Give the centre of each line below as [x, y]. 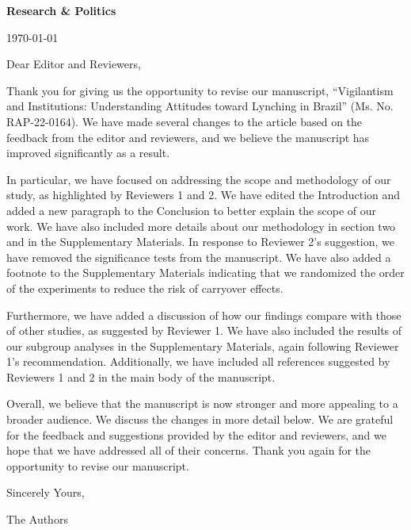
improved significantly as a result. [88, 153]
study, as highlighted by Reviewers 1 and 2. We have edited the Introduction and [204, 195]
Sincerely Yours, [46, 492]
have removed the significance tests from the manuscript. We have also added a [199, 257]
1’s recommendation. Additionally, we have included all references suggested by [198, 361]
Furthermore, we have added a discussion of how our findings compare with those [204, 315]
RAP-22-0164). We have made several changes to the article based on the [185, 121]
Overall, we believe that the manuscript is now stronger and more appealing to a [202, 403]
